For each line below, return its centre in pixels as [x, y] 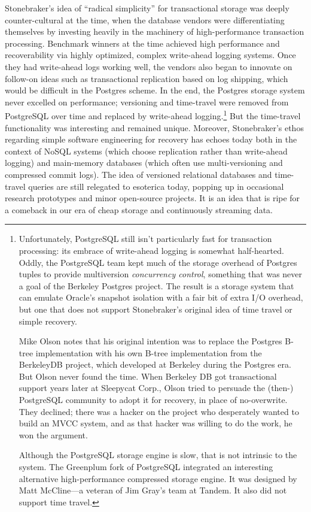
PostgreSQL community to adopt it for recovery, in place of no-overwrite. [153, 400]
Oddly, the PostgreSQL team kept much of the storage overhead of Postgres [158, 262]
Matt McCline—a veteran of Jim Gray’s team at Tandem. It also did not [153, 490]
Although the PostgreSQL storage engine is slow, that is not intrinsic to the [158, 455]
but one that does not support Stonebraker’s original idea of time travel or [155, 309]
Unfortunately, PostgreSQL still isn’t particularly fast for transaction [145, 239]
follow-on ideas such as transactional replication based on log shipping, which [147, 78]
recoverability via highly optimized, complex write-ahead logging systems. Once [150, 55]
